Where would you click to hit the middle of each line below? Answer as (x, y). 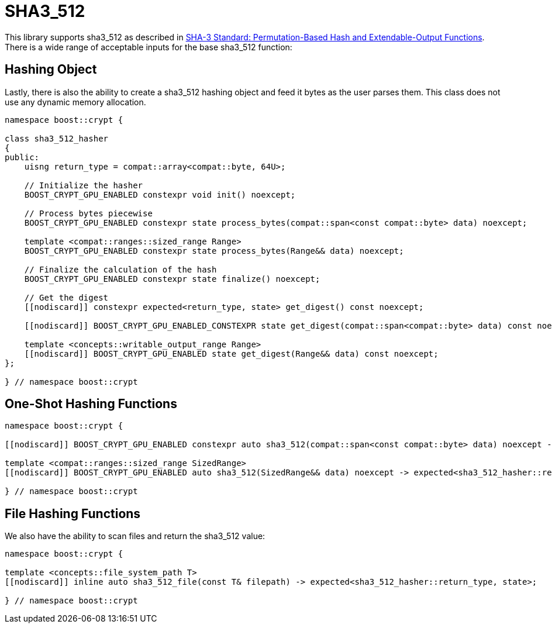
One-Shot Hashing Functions (91, 404)
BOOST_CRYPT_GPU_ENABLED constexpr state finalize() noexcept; (172, 279)
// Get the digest (66, 297)
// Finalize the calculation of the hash (120, 269)
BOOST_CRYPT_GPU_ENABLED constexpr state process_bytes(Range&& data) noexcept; (214, 251)
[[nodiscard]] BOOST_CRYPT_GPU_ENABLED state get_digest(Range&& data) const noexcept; (231, 353)
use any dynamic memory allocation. (75, 102)
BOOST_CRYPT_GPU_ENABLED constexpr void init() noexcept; (160, 194)
